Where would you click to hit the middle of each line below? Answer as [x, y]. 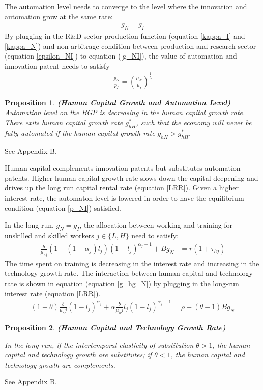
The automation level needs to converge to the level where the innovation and [126, 6]
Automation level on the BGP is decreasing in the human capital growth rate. [125, 112]
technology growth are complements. [60, 364]
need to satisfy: [155, 235]
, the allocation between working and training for [156, 225]
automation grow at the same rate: [59, 16]
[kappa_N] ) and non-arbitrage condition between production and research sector [130, 46]
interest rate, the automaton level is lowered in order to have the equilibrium [124, 197]
